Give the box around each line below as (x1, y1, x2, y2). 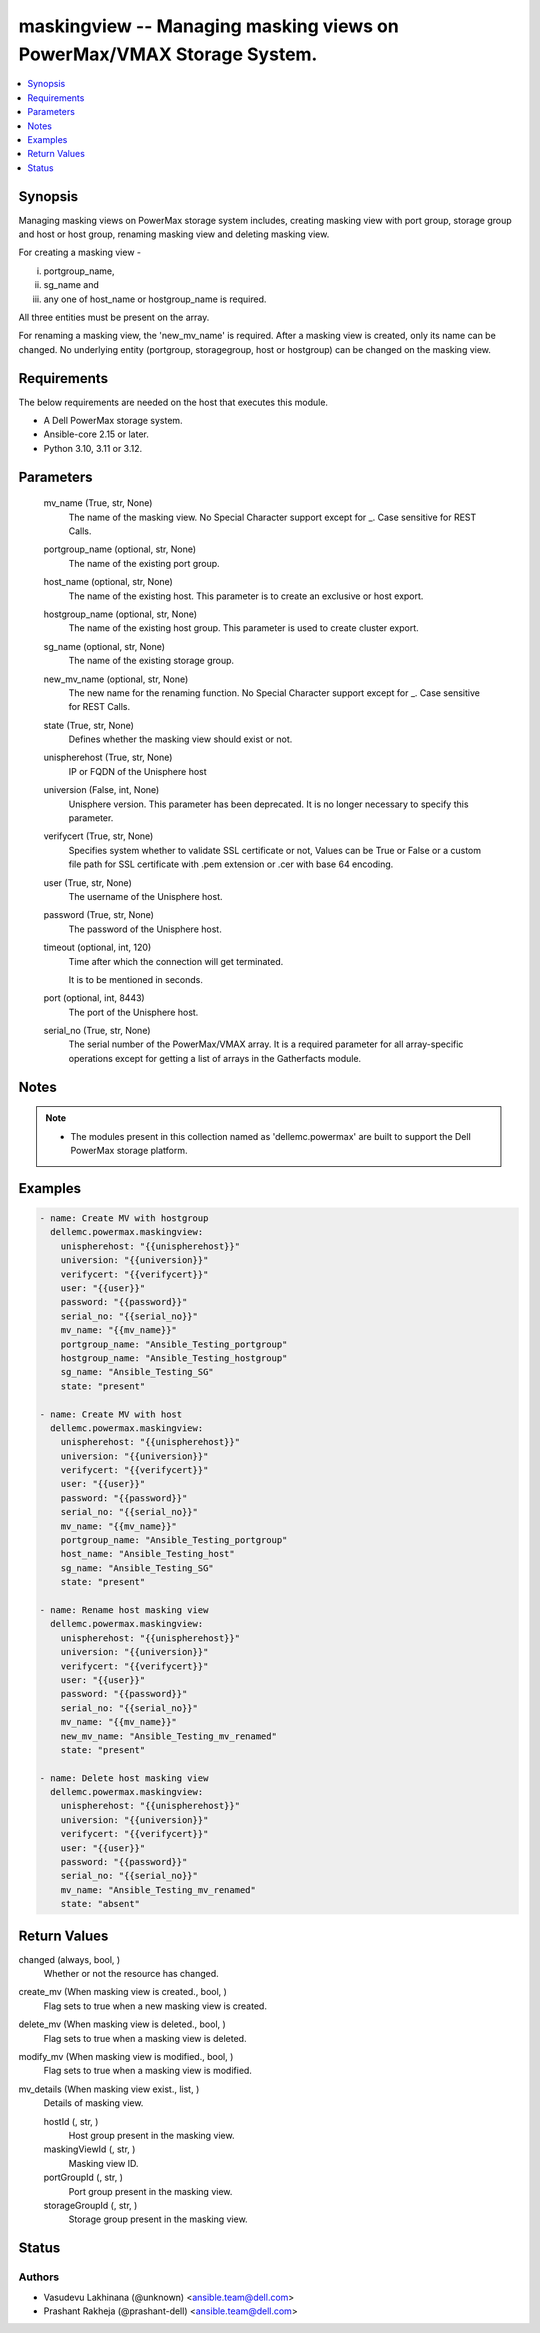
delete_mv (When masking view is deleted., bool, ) (18, 2018, 227, 2030)
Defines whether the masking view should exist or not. (68, 733, 293, 745)
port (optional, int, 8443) (43, 992, 145, 1004)
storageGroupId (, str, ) (43, 2199, 138, 2211)
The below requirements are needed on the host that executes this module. (18, 396, 329, 408)
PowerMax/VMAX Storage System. (18, 43, 318, 65)
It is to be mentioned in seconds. (68, 973, 204, 985)
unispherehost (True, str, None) (43, 751, 173, 764)
